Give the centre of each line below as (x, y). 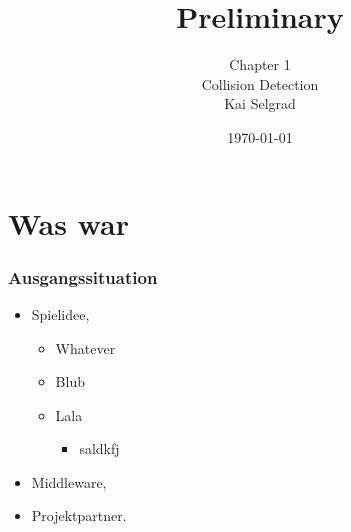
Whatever (85, 347)
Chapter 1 (260, 64)
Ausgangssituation (83, 276)
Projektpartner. (79, 515)
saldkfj (99, 448)
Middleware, (69, 481)
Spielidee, (60, 313)
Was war (68, 222)
